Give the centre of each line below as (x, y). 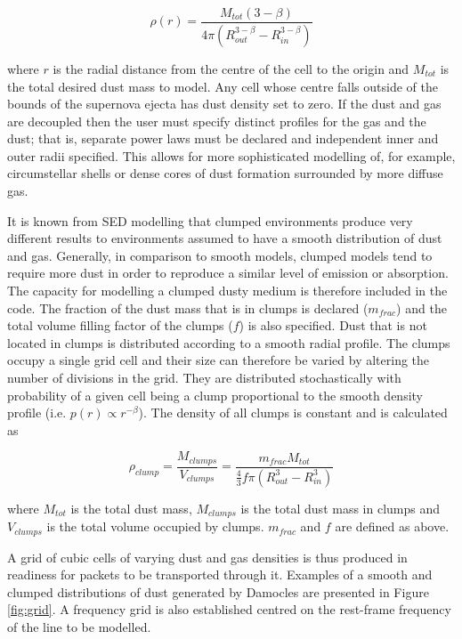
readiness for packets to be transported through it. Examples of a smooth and (220, 574)
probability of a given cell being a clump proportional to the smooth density (215, 395)
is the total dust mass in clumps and (340, 508)
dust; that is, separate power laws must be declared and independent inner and (223, 138)
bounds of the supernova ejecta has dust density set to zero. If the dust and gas (224, 104)
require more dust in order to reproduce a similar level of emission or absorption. (228, 273)
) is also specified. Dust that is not (333, 325)
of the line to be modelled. (79, 626)
